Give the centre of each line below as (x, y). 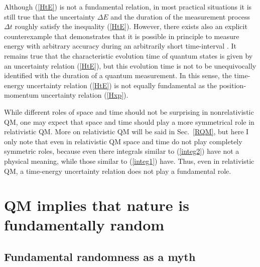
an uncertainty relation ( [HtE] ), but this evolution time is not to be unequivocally (130, 65)
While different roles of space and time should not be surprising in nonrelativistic (129, 111)
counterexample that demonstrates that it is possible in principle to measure (122, 36)
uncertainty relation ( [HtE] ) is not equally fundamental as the (122, 85)
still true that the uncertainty (50, 16)
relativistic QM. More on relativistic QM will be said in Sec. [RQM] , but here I (126, 131)
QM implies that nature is (97, 205)
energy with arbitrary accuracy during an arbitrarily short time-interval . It (120, 46)
